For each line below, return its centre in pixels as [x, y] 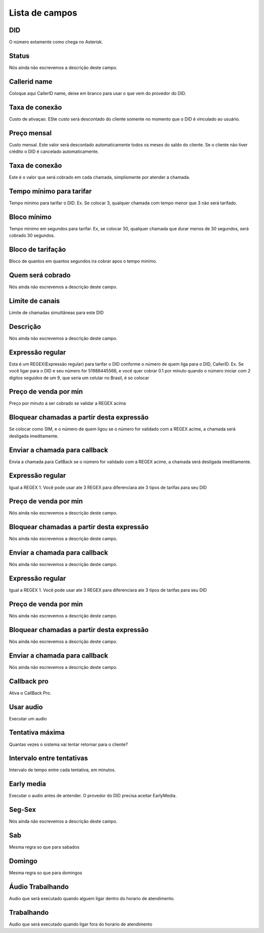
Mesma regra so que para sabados [44, 847]
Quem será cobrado [40, 275]
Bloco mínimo [30, 217]
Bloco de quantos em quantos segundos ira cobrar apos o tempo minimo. [83, 261]
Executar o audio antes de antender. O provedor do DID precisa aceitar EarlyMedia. [93, 796]
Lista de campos [43, 13]
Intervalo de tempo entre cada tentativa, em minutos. [62, 770]
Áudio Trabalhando [39, 887]
